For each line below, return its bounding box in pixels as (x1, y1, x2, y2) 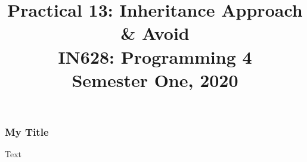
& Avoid (120, 21, 190, 45)
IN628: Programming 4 (58, 44, 252, 68)
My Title (5, 124, 49, 139)
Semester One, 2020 (72, 67, 238, 92)
